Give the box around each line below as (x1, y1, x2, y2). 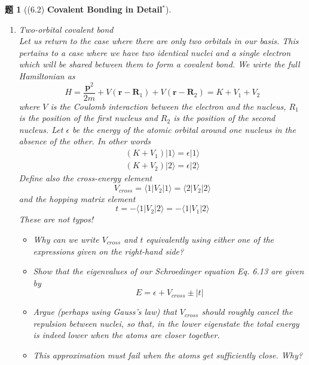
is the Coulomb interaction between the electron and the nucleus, (50, 100, 286, 112)
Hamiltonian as (19, 69, 75, 82)
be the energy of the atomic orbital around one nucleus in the (72, 123, 296, 135)
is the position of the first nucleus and (19, 112, 158, 124)
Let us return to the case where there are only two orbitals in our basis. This (19, 35, 299, 47)
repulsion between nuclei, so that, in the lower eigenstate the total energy (33, 317, 299, 329)
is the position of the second (173, 112, 276, 124)
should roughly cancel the (201, 305, 293, 318)
